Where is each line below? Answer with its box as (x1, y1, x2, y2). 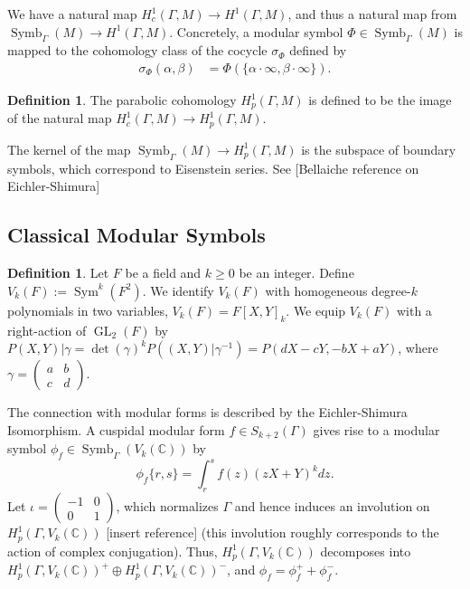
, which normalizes (116, 497, 219, 516)
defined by (289, 41, 347, 60)
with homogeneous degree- (265, 280, 411, 299)
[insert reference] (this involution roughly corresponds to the (106, 523, 439, 542)
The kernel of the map (7, 139, 131, 158)
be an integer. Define (239, 263, 354, 282)
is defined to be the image (308, 90, 452, 109)
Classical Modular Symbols (7, 221, 266, 249)
